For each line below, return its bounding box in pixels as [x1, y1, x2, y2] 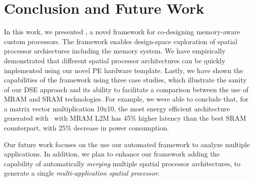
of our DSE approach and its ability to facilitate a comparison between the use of [4, 84, 249, 94]
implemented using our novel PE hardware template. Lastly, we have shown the [4, 65, 243, 75]
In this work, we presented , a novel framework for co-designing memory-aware [4, 26, 240, 37]
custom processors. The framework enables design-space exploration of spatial [4, 36, 237, 46]
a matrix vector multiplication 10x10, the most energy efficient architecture [4, 103, 230, 113]
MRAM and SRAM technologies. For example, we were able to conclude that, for [4, 94, 249, 104]
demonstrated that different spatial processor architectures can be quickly [4, 55, 226, 65]
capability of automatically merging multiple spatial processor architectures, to [4, 158, 241, 168]
